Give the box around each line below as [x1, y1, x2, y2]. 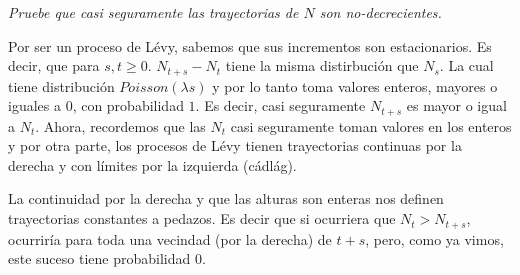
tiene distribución [8, 75, 115, 96]
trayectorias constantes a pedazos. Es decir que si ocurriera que [8, 208, 396, 229]
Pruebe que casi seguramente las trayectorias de [8, 2, 299, 22]
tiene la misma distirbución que [225, 55, 419, 76]
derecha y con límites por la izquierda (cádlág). [8, 154, 297, 175]
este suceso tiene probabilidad [8, 248, 191, 269]
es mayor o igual [406, 95, 507, 116]
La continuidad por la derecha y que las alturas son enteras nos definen [8, 188, 444, 209]
